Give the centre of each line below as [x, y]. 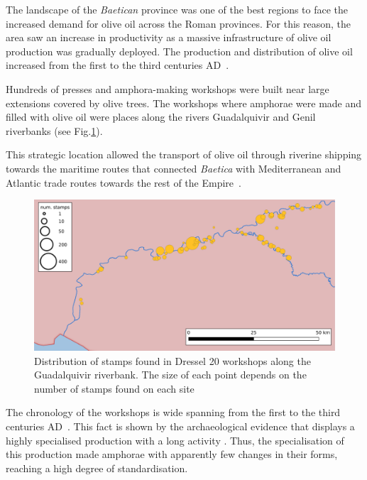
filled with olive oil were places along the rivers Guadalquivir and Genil [161, 117]
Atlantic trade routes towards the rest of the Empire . [124, 182]
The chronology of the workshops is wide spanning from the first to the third [173, 412]
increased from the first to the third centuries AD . [117, 65]
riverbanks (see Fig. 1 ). [54, 130]
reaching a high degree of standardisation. [97, 468]
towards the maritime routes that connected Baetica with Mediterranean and [174, 168]
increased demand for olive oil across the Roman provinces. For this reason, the [179, 23]
